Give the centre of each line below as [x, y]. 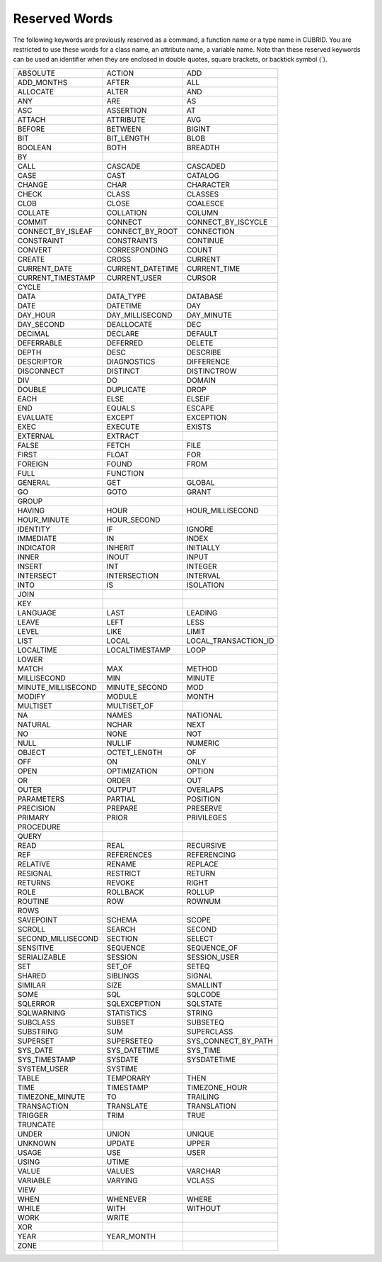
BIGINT [198, 129]
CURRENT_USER [134, 278]
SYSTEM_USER [43, 1068]
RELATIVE [34, 864]
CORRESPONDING [138, 250]
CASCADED [206, 166]
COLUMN [202, 213]
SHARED [32, 976]
